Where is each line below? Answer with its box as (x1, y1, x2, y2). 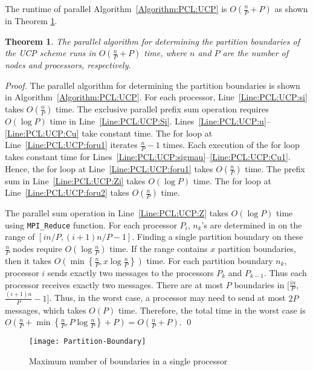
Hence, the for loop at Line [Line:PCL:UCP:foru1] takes (5, 162, 213, 175)
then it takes (5, 254, 52, 267)
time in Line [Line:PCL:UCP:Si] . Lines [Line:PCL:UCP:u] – (50, 114, 271, 127)
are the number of (222, 47, 289, 59)
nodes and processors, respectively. (5, 59, 131, 71)
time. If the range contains (109, 242, 208, 255)
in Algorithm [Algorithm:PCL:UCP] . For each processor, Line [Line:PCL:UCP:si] (5, 91, 308, 103)
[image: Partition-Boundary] (29, 337, 146, 346)
